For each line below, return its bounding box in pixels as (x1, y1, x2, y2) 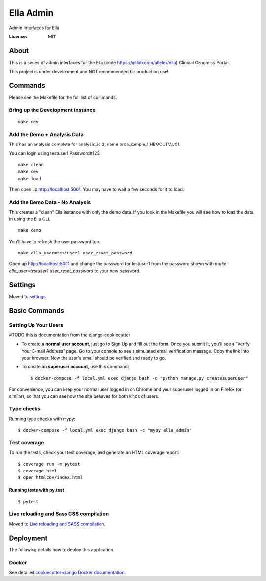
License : (9, 34, 27, 39)
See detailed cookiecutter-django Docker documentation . (9, 569, 126, 575)
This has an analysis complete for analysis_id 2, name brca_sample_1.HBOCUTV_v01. (9, 141, 181, 147)
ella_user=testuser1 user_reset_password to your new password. (9, 268, 141, 274)
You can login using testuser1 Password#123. (9, 150, 101, 156)
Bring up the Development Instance (9, 107, 96, 113)
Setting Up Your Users (9, 322, 64, 328)
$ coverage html (18, 468, 57, 473)
